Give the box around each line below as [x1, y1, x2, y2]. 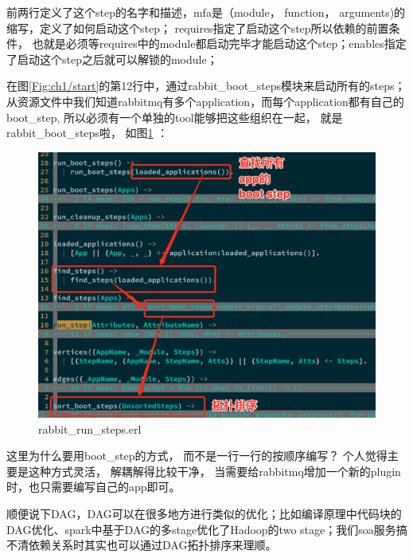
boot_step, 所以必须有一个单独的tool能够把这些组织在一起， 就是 [6, 108, 343, 125]
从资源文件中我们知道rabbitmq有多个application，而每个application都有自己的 [6, 92, 404, 109]
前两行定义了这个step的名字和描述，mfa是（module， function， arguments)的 [6, 4, 406, 20]
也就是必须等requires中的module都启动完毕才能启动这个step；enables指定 [32, 35, 407, 52]
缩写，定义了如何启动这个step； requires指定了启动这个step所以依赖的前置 [6, 19, 389, 36]
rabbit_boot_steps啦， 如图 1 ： [6, 124, 169, 141]
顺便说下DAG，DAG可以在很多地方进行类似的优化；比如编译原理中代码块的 [6, 505, 402, 522]
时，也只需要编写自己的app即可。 [6, 478, 181, 495]
